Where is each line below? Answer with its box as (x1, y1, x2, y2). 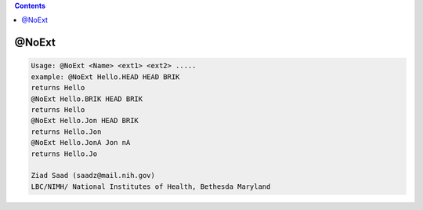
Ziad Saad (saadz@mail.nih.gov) (31, 171, 156, 180)
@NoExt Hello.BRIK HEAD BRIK (31, 94, 143, 103)
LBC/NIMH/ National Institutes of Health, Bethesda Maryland (31, 182, 271, 191)
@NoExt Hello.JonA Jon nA (31, 138, 131, 147)
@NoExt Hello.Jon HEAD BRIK (31, 116, 139, 125)
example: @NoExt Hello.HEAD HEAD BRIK (31, 72, 180, 81)
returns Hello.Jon (31, 127, 102, 136)
